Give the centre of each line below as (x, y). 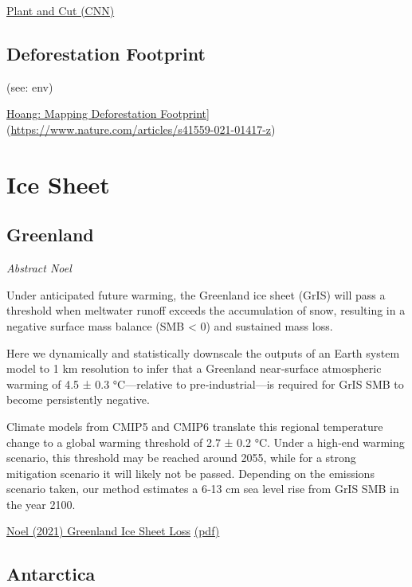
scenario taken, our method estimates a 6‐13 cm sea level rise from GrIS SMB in (203, 489)
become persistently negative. (78, 399)
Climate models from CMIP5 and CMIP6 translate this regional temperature (195, 426)
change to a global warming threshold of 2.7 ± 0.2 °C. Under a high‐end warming (206, 442)
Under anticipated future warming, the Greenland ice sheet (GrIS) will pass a (196, 294)
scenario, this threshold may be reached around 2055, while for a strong (181, 458)
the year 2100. (41, 504)
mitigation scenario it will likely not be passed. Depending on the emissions (190, 473)
